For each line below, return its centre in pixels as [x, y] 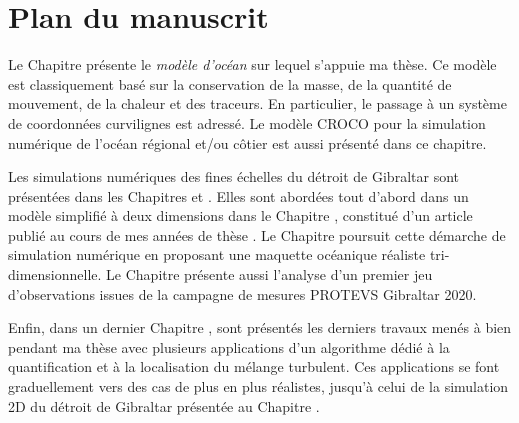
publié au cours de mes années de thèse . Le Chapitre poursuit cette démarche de [257, 234]
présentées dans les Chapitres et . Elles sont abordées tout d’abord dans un [238, 195]
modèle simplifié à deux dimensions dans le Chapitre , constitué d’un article [240, 215]
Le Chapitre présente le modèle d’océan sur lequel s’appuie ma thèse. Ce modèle [252, 64]
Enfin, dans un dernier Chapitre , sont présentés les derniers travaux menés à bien [260, 327]
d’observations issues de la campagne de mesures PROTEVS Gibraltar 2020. [242, 293]
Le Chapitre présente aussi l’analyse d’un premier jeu [269, 274]
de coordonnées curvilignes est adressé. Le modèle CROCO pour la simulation [247, 122]
